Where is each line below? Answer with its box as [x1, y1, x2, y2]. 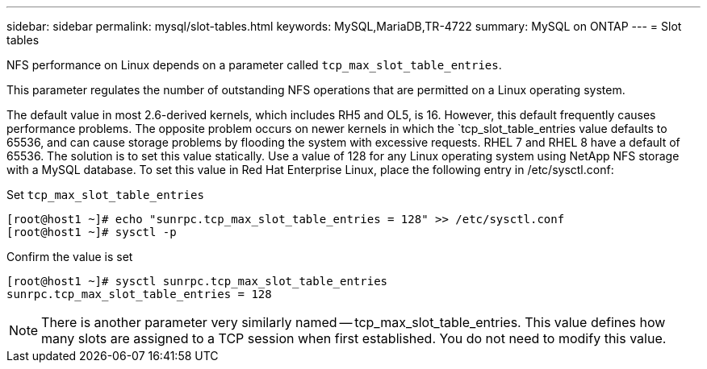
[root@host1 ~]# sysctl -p [6, 226, 177, 238]
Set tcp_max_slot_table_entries [6, 188, 204, 201]
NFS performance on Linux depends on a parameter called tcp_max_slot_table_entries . [6, 58, 502, 72]
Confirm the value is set [6, 250, 133, 263]
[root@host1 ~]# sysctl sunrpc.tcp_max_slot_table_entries [6, 275, 388, 288]
